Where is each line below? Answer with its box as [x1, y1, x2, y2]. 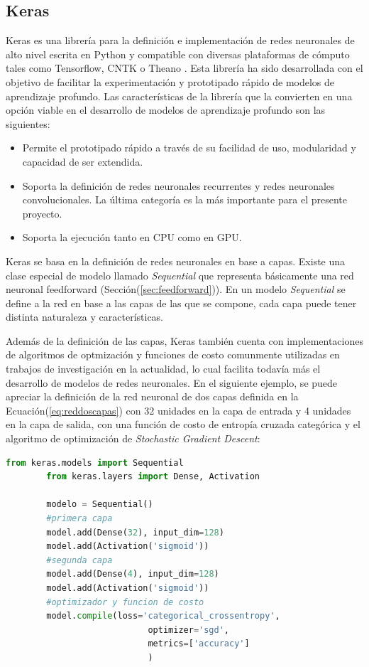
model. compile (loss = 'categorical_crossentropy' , [46, 611, 280, 621]
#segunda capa [46, 555, 113, 565]
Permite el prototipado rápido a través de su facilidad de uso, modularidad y [22, 140, 356, 155]
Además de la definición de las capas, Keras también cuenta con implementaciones [6, 333, 363, 348]
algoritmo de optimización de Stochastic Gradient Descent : [6, 431, 260, 446]
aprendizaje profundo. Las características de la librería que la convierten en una [6, 88, 353, 103]
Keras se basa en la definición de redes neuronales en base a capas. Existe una [6, 253, 346, 268]
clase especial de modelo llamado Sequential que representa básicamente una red [6, 267, 354, 282]
